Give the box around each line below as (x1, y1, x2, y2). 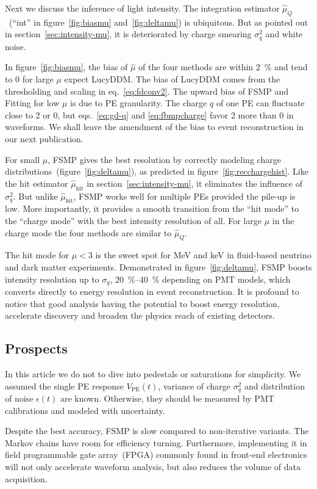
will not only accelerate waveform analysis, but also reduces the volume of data (5, 460, 301, 473)
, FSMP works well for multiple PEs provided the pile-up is (73, 189, 296, 202)
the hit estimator (5, 176, 68, 189)
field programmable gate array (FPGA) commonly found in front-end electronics (5, 448, 307, 461)
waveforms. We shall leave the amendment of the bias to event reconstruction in (5, 120, 304, 133)
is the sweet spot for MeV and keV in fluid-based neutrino (95, 248, 312, 261)
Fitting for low (5, 96, 60, 109)
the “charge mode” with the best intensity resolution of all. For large (5, 214, 262, 226)
